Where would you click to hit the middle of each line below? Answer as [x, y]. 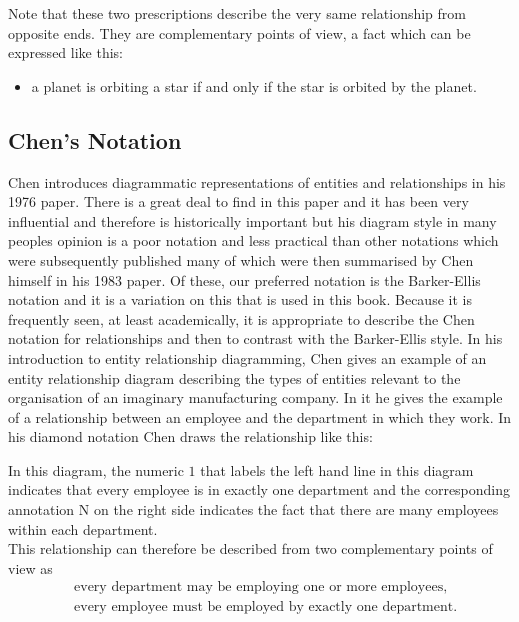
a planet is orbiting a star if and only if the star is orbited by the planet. [254, 85]
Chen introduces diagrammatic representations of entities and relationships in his [257, 181]
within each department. [83, 528]
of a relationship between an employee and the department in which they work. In [260, 416]
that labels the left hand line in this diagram [337, 469]
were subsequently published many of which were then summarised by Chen [241, 259]
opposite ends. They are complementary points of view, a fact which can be [239, 32]
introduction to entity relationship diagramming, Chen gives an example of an [247, 357]
